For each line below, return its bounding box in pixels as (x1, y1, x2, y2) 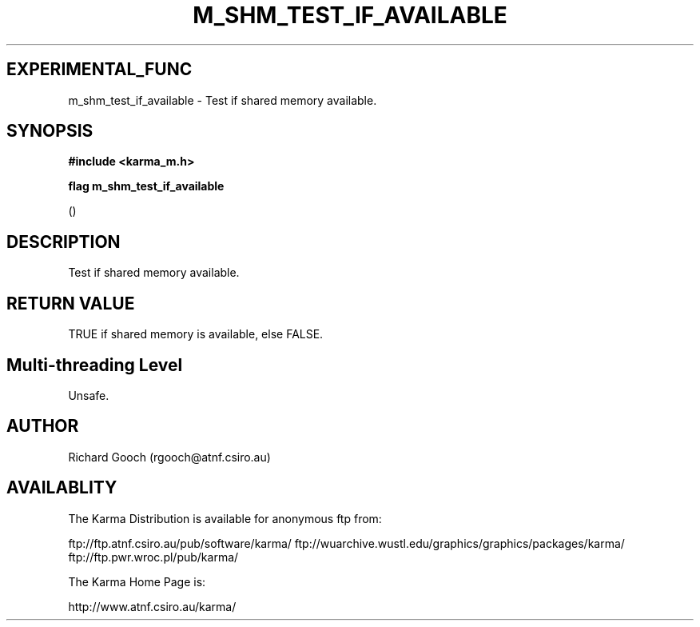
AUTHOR (6, 416, 79, 437)
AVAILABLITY (6, 477, 117, 498)
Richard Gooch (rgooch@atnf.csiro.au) (68, 449, 271, 464)
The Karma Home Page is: (68, 574, 206, 589)
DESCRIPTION (6, 231, 121, 252)
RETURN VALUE (6, 293, 135, 313)
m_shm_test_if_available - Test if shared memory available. (68, 93, 377, 107)
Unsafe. (68, 388, 109, 402)
